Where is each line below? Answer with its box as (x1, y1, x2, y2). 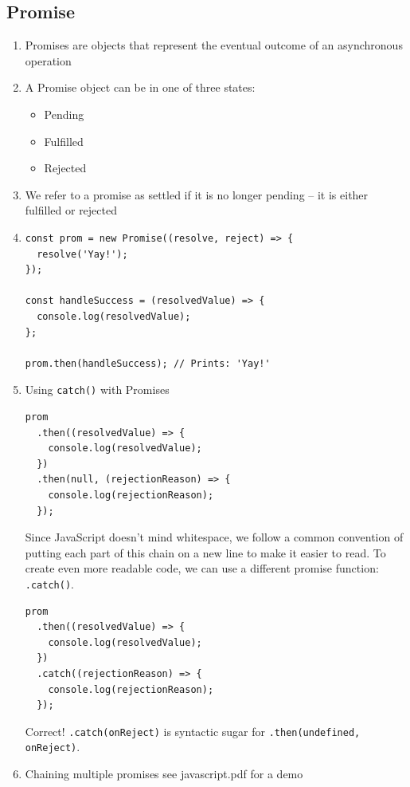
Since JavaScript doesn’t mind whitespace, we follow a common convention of (25, 529, 404, 545)
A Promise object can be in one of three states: (25, 79, 256, 96)
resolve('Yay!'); (37, 248, 128, 260)
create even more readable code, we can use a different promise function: (25, 560, 379, 576)
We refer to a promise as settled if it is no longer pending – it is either (25, 186, 369, 203)
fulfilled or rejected (25, 202, 118, 218)
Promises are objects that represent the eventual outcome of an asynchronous (25, 37, 403, 53)
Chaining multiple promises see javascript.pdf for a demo (25, 765, 303, 782)
